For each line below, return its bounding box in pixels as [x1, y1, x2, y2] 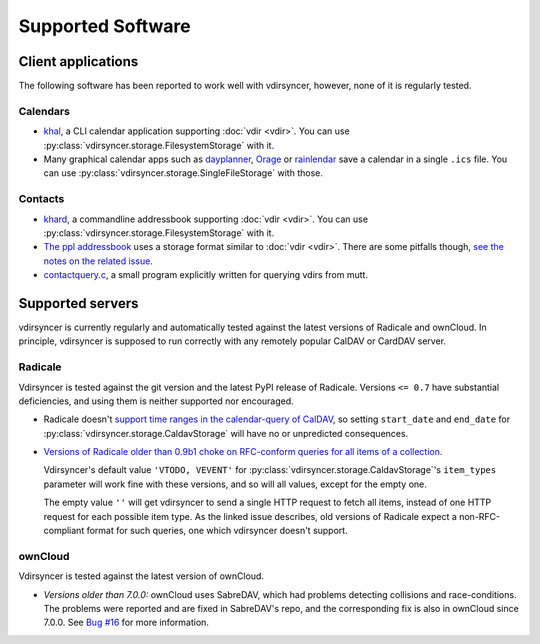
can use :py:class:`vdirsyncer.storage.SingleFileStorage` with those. [43, 167, 324, 179]
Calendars [18, 104, 70, 118]
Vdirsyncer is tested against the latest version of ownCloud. [18, 570, 265, 582]
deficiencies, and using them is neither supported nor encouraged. [18, 395, 294, 407]
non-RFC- [458, 510, 501, 522]
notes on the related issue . [43, 255, 154, 267]
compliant [43, 525, 85, 537]
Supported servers [18, 295, 139, 312]
